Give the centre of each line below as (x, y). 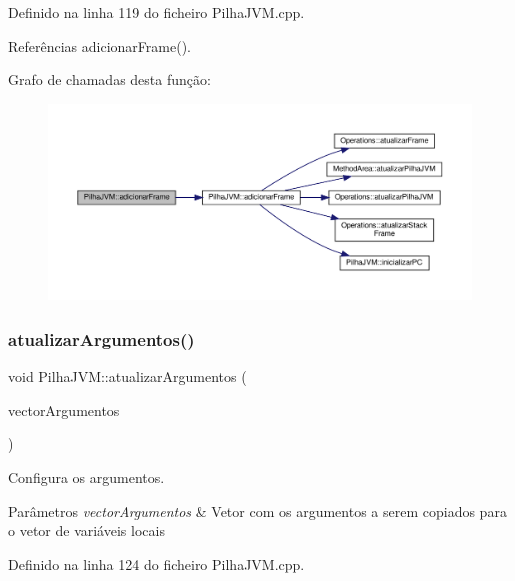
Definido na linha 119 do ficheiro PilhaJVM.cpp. (156, 12)
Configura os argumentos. (86, 477)
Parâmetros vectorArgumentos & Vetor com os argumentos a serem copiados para (257, 510)
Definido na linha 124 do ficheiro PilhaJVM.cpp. (156, 563)
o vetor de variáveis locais (86, 530)
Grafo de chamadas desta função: (109, 79)
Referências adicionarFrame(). (99, 45)
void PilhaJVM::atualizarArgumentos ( (127, 376)
